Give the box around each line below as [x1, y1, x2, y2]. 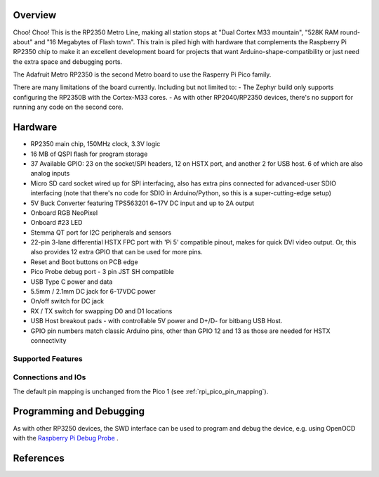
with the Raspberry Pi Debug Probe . [13, 433, 119, 442]
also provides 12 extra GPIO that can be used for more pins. [30, 248, 203, 256]
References [13, 452, 65, 464]
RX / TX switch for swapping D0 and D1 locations [30, 306, 173, 315]
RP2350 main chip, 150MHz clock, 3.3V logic [30, 140, 161, 148]
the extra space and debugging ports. [13, 57, 123, 66]
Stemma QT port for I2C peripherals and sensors [30, 228, 172, 237]
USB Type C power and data [30, 277, 113, 286]
